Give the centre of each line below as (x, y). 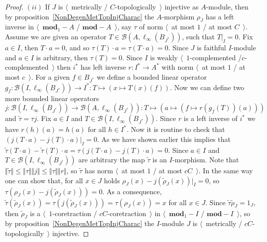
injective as (182, 6)
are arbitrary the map (112, 160)
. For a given (51, 76)
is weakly (164, 57)
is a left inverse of (210, 118)
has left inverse (103, 67)
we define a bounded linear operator (152, 76)
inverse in (20, 27)
